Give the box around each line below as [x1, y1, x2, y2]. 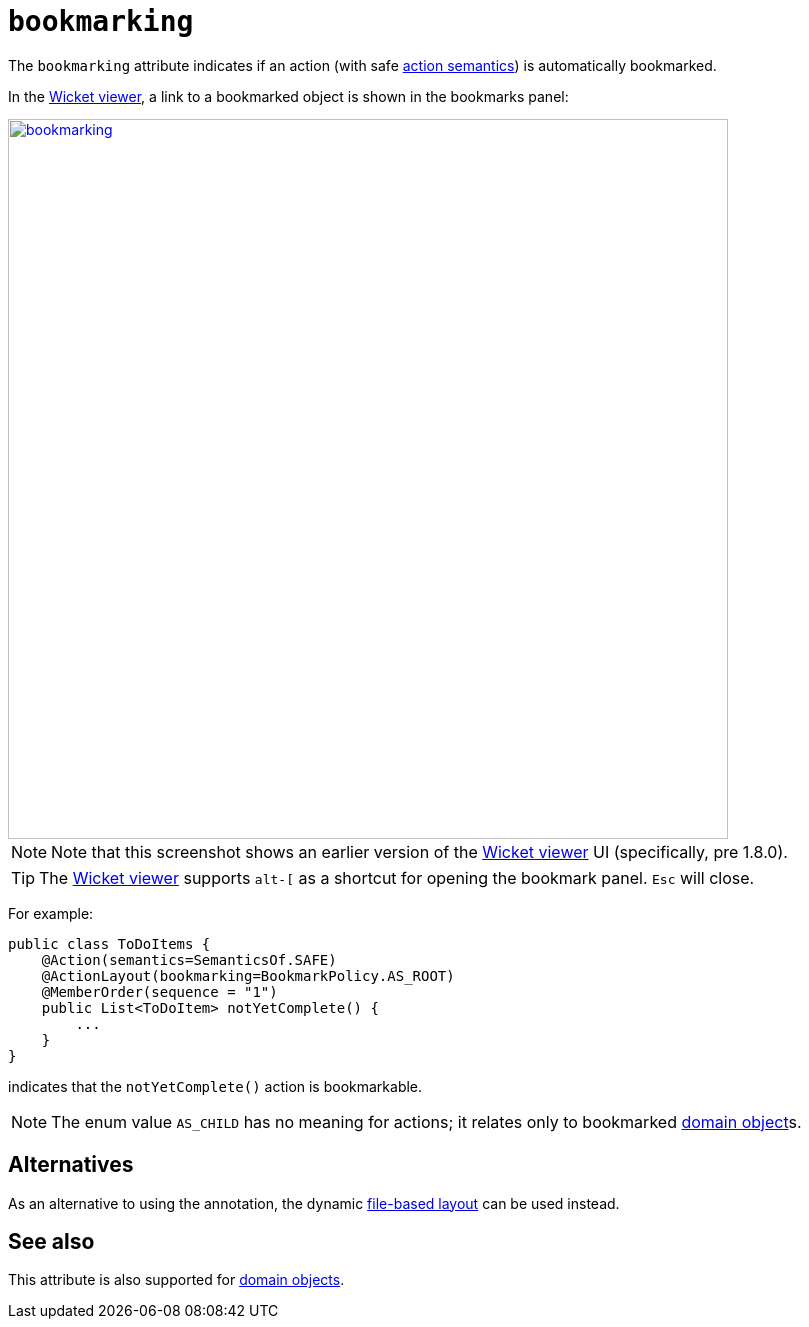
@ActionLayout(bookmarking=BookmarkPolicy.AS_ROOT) [41, 967, 455, 984]
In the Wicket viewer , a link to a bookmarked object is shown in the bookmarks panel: [8, 87, 569, 105]
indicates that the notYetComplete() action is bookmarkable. [8, 1077, 423, 1095]
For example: [8, 904, 94, 922]
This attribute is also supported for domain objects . [8, 1271, 345, 1289]
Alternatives [8, 1152, 134, 1178]
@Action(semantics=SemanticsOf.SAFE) [41, 951, 337, 968]
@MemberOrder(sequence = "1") [41, 983, 278, 1000]
